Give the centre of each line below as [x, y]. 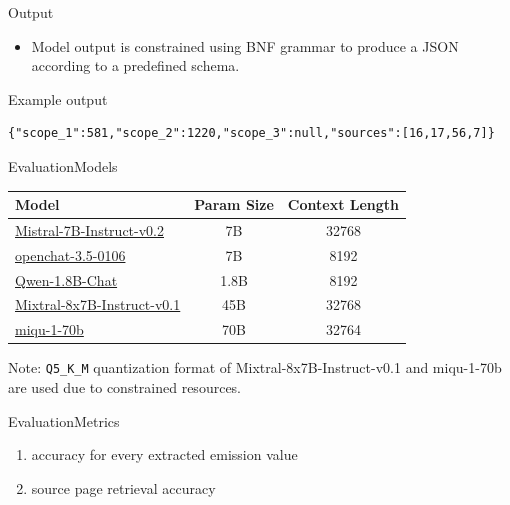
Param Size [234, 204]
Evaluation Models [63, 165]
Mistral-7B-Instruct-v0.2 [89, 229]
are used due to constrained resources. [125, 387]
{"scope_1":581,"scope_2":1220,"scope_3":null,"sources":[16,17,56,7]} [251, 133]
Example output [58, 98]
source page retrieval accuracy [123, 487]
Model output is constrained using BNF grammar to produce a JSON [245, 45]
